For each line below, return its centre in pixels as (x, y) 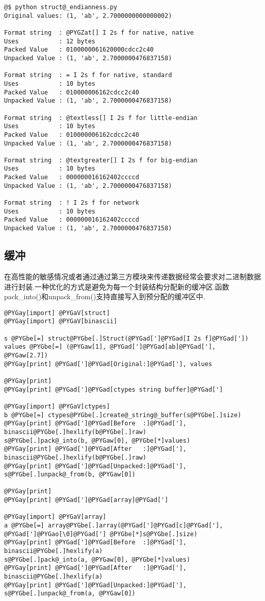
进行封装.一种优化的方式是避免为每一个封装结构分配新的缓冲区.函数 (117, 286)
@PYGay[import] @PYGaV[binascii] (61, 321)
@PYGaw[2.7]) (26, 355)
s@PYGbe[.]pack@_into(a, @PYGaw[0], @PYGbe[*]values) (97, 559)
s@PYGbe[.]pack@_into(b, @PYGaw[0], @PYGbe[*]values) (97, 440)
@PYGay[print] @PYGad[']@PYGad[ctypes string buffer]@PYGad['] (114, 389)
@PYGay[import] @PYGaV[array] (55, 517)
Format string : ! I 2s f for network (72, 203)
